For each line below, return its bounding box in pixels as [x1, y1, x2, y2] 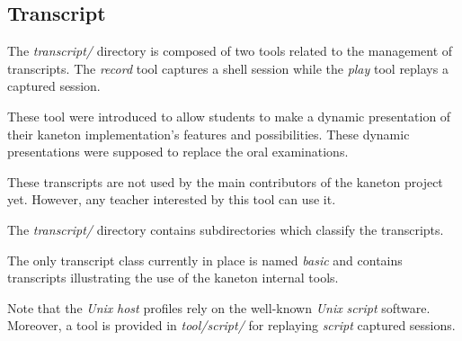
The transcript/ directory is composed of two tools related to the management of [7, 41, 453, 60]
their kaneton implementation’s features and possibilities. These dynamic [7, 124, 410, 143]
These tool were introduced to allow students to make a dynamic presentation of [7, 106, 451, 125]
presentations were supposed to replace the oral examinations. [7, 142, 349, 161]
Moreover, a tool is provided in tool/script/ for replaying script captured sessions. [7, 316, 456, 335]
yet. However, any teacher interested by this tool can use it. [7, 190, 336, 209]
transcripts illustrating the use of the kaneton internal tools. [7, 268, 339, 287]
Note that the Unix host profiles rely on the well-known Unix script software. [7, 298, 431, 317]
